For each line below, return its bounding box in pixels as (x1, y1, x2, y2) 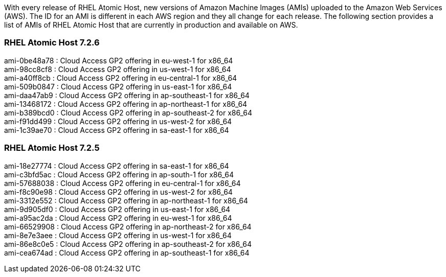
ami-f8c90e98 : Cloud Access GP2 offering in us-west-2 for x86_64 (4, 187, 233, 196)
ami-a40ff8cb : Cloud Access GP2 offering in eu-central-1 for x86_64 (4, 73, 237, 82)
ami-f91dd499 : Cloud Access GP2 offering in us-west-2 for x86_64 (4, 117, 232, 126)
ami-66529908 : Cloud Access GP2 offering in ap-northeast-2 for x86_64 (4, 222, 252, 231)
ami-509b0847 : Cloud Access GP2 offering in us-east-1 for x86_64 (4, 82, 232, 91)
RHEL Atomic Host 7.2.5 (4, 143, 100, 153)
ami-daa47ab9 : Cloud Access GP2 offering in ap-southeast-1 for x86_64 (4, 90, 250, 100)
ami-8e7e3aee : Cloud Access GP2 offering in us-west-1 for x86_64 (4, 230, 232, 240)
